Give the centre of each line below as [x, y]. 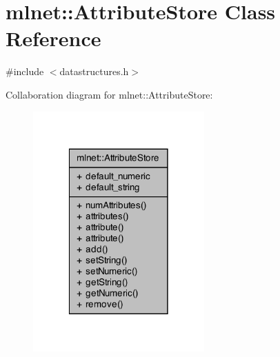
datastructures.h [94, 71]
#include [25, 71]
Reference [53, 38]
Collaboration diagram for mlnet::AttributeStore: [109, 94]
